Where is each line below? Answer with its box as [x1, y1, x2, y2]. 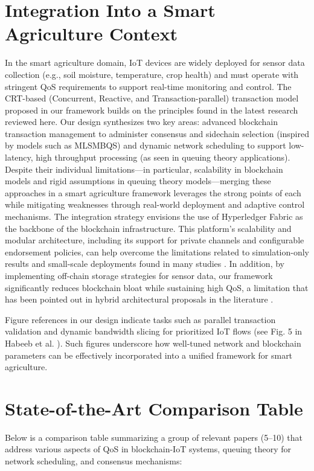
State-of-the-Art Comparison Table [5, 396, 303, 420]
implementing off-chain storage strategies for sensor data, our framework [5, 269, 273, 281]
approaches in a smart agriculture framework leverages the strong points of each [5, 186, 301, 199]
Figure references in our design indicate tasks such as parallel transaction [5, 313, 276, 325]
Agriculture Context [5, 21, 178, 46]
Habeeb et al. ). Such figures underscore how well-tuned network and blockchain [5, 336, 301, 349]
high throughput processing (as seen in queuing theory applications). [36, 151, 290, 164]
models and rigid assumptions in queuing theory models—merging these [5, 175, 271, 187]
